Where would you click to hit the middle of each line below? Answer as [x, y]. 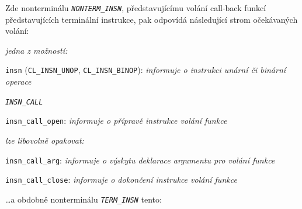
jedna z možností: [37, 50]
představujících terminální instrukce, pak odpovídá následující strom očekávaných [152, 19]
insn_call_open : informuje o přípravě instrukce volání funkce [116, 121]
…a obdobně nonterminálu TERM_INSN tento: [84, 199]
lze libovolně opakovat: [45, 140]
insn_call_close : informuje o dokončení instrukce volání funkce [121, 180]
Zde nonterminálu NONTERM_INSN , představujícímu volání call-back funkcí [136, 8]
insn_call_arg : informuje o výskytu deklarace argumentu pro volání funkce [140, 160]
